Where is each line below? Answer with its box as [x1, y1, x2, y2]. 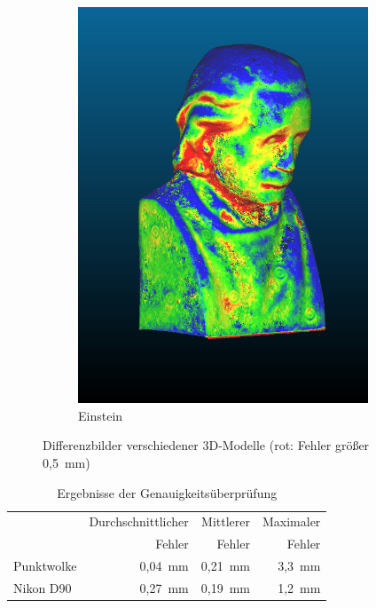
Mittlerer [201, 512, 250, 531]
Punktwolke [13, 557, 77, 575]
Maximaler [262, 512, 321, 531]
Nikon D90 [13, 578, 72, 596]
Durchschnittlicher [89, 512, 189, 531]
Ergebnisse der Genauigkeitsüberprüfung [57, 483, 278, 501]
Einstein [78, 406, 123, 424]
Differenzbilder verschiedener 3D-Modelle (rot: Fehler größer [43, 436, 370, 454]
